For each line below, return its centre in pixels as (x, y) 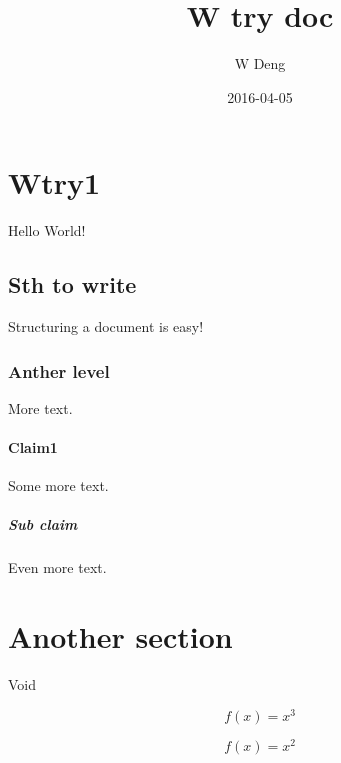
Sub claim (43, 524)
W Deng (260, 63)
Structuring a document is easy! (106, 326)
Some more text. (58, 485)
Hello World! (47, 230)
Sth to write (72, 284)
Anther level (59, 370)
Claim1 (33, 447)
